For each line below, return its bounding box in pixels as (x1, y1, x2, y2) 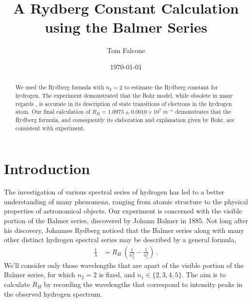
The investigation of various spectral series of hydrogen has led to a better (4, 187, 224, 197)
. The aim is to (182, 269, 226, 280)
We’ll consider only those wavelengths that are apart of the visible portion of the (4, 260, 244, 270)
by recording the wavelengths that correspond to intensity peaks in (44, 279, 243, 289)
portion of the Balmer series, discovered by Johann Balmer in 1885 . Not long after (4, 215, 248, 225)
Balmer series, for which (4, 269, 76, 280)
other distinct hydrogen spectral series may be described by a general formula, (4, 234, 236, 245)
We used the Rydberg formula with (15, 83, 104, 91)
